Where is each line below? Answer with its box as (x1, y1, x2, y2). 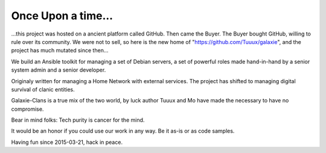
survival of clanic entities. (11, 86, 75, 93)
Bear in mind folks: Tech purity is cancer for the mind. (11, 116, 145, 123)
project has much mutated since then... (11, 47, 109, 54)
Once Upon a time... (11, 9, 113, 22)
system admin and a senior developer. (11, 66, 106, 73)
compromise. (11, 105, 44, 113)
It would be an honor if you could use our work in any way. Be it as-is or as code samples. (11, 127, 235, 135)
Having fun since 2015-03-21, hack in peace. (11, 139, 123, 146)
